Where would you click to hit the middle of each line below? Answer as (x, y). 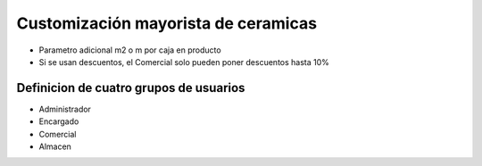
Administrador (65, 109)
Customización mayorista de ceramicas (166, 23)
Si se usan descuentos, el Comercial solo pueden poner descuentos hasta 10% (184, 62)
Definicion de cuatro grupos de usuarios (131, 88)
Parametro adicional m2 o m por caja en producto (130, 50)
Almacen (55, 146)
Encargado (59, 121)
